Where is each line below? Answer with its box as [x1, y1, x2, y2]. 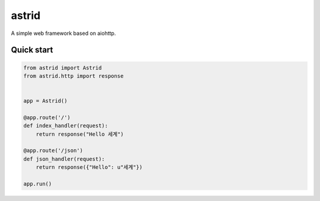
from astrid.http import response [23, 72, 124, 79]
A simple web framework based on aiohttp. [11, 30, 116, 37]
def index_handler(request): [23, 122, 108, 129]
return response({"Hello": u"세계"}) [36, 164, 143, 171]
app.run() [23, 181, 52, 187]
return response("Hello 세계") [36, 130, 124, 138]
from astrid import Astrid [23, 64, 102, 71]
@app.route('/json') [23, 147, 83, 154]
